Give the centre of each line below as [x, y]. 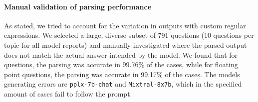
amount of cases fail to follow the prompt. [68, 94]
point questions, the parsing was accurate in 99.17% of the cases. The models [122, 74]
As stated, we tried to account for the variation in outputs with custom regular [125, 25]
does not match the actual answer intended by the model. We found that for [121, 54]
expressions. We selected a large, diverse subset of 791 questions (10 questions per [129, 35]
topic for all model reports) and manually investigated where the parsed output [126, 45]
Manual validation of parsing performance [78, 6]
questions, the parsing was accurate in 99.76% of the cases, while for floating [121, 64]
